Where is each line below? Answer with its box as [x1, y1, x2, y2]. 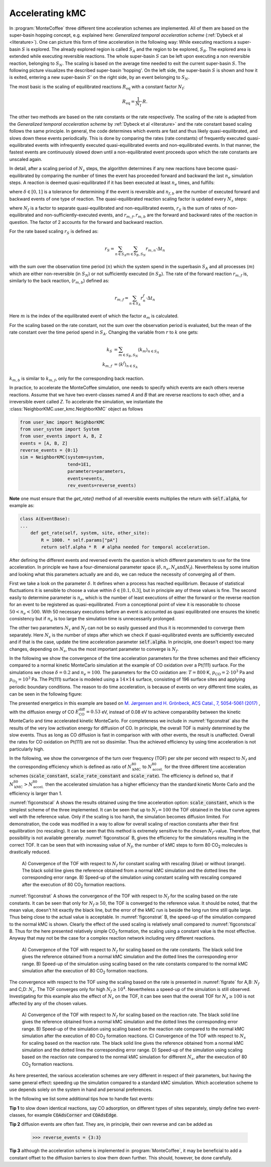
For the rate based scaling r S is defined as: [9, 228, 99, 236]
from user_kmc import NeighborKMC [20, 419, 105, 425]
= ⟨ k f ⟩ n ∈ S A [113, 361, 138, 369]
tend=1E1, [67, 461, 92, 467]
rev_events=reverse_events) [67, 483, 137, 488]
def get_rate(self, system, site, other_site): [30, 530, 150, 536]
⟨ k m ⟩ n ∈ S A [138, 347, 160, 355]
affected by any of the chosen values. [9, 1000, 88, 1006]
